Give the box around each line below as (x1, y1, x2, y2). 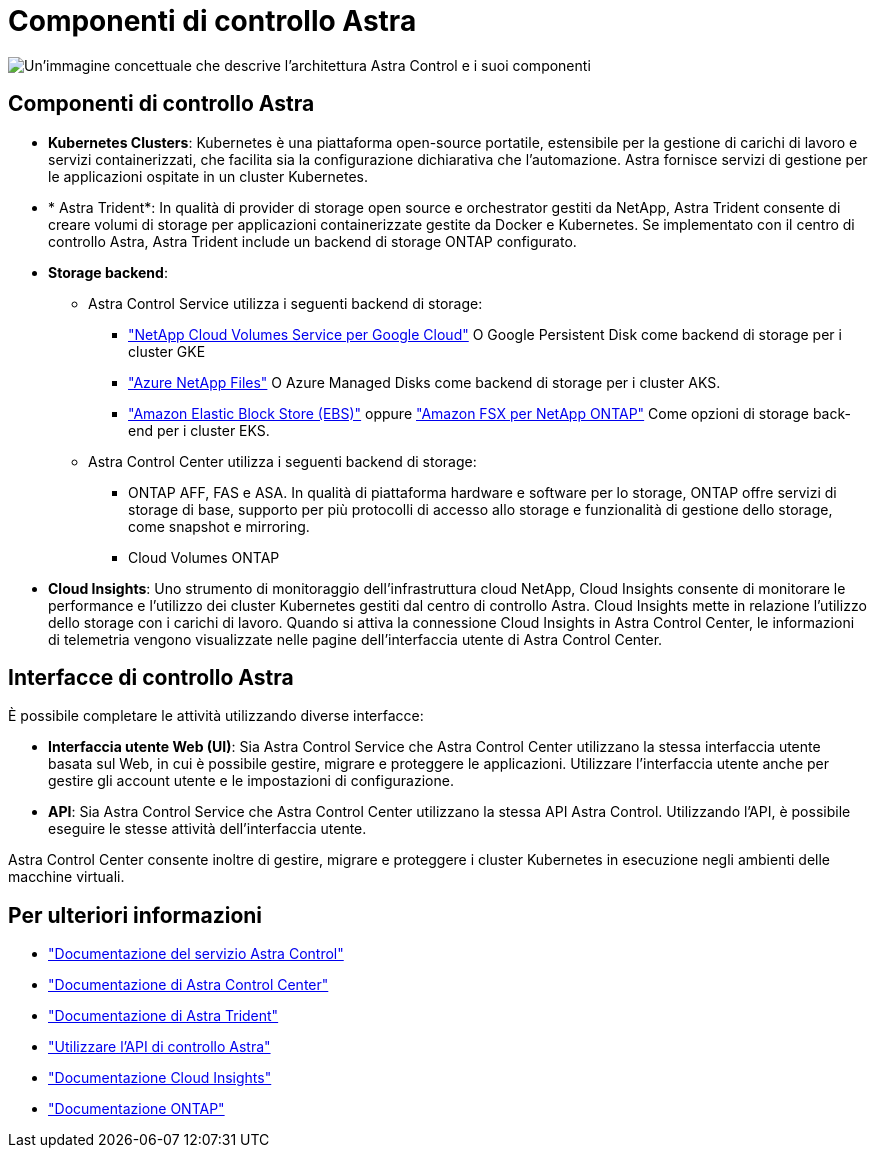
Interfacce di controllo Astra (8, 665, 294, 691)
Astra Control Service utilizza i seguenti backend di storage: (88, 294, 483, 312)
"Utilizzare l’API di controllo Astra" (48, 1038, 271, 1056)
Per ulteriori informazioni (8, 902, 263, 928)
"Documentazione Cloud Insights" (48, 1069, 272, 1087)
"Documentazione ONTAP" (48, 1100, 225, 1118)
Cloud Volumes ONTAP (128, 548, 280, 566)
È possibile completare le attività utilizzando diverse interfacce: (8, 707, 424, 725)
